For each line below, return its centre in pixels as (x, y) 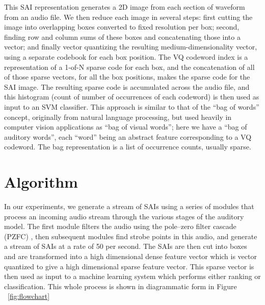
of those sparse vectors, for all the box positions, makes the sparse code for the (127, 77)
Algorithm (41, 182)
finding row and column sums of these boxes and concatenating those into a (122, 36)
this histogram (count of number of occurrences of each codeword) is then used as (132, 97)
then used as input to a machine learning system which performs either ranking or (132, 276)
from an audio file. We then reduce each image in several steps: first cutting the (128, 17)
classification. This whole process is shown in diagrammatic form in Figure (121, 286)
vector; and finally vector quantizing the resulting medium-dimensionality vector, (131, 47)
